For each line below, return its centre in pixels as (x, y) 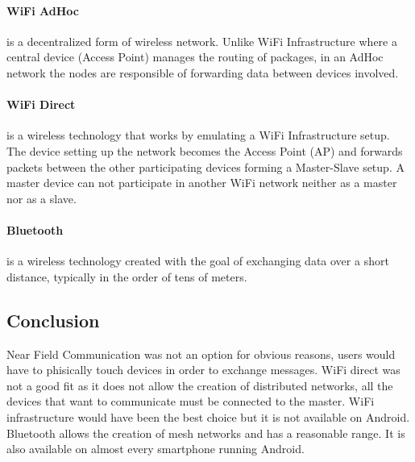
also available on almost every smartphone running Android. (156, 449)
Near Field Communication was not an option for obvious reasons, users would (201, 354)
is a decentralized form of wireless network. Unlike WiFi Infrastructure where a (202, 41)
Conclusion (53, 320)
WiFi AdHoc (43, 10)
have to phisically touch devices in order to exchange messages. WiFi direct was (203, 370)
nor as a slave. (41, 198)
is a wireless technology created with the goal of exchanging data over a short (198, 261)
